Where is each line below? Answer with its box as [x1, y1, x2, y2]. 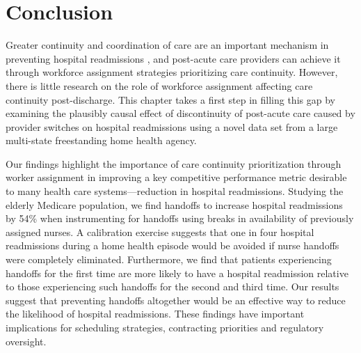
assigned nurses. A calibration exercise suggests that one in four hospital [6, 224, 314, 239]
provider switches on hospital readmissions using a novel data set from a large [6, 119, 338, 134]
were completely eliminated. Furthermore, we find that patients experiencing [6, 252, 332, 267]
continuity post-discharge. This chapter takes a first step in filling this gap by [6, 92, 335, 107]
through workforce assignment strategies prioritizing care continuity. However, [6, 65, 338, 79]
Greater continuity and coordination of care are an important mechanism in [6, 38, 329, 52]
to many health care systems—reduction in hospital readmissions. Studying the [6, 184, 344, 198]
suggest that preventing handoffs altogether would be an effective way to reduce [6, 292, 346, 307]
